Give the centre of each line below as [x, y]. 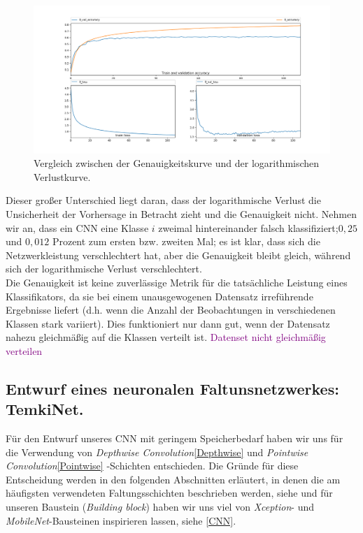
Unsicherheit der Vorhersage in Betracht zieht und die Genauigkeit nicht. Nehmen [181, 213]
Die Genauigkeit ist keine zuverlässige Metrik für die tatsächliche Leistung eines [177, 282]
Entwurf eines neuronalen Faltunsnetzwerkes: [172, 388]
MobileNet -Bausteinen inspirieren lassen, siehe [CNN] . [121, 520]
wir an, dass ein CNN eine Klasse [77, 227]
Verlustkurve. [62, 176]
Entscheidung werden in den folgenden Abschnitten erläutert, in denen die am [173, 479]
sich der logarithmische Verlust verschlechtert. [104, 269]
